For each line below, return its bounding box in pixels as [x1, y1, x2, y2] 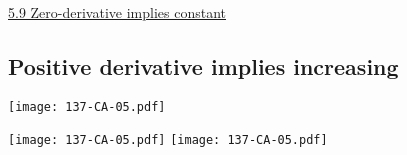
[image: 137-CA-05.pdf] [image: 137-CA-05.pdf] [8, 133, 328, 148]
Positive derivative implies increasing [8, 50, 399, 81]
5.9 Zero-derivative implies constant [8, 2, 226, 22]
